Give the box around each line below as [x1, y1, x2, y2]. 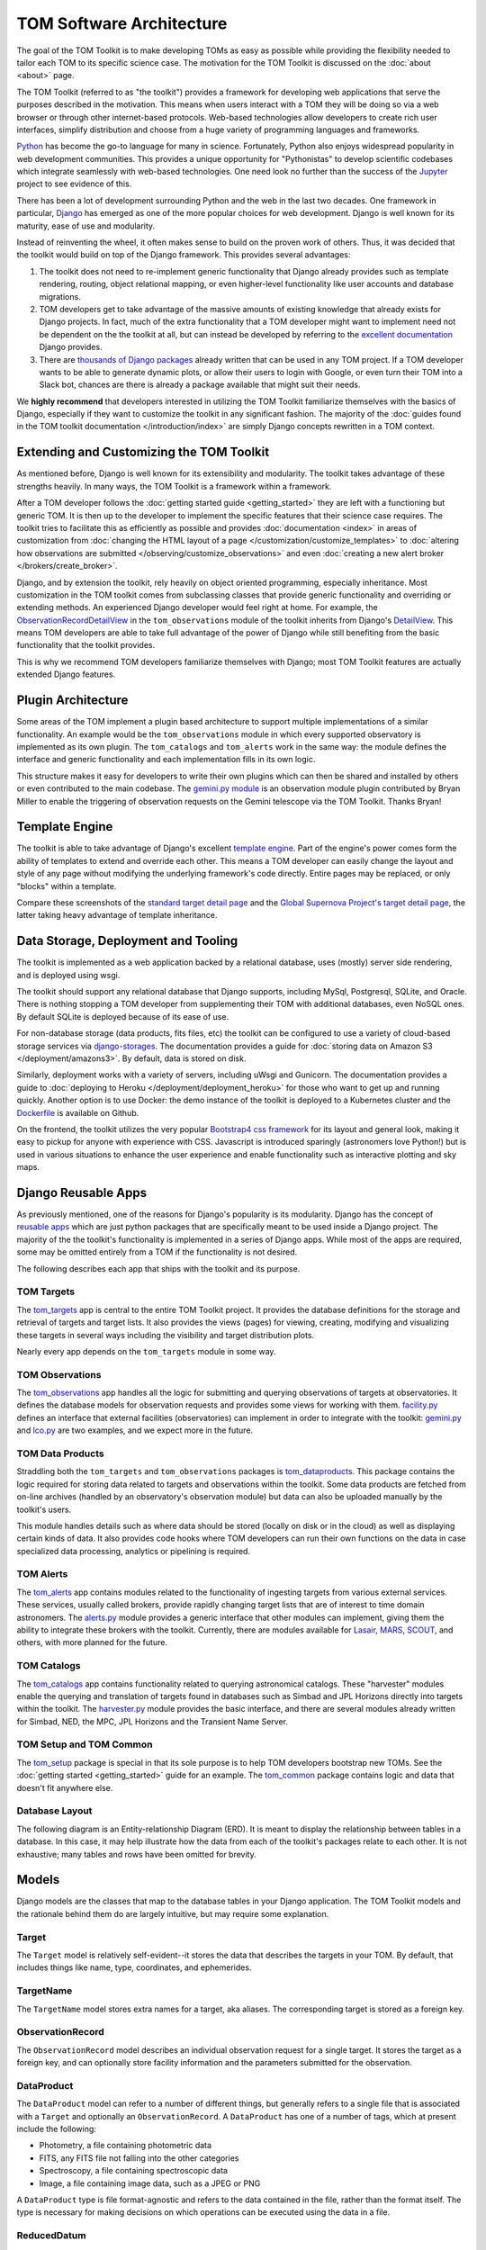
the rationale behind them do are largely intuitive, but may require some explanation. [16, 1908, 329, 1919]
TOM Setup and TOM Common [16, 1738, 153, 1750]
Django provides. [39, 342, 103, 353]
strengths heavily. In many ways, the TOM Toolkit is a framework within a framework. [16, 481, 332, 491]
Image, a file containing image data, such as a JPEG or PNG [39, 2178, 261, 2189]
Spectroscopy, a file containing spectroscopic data [39, 2165, 229, 2176]
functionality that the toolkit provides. [16, 640, 156, 651]
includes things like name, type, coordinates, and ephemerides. [16, 1962, 252, 1973]
